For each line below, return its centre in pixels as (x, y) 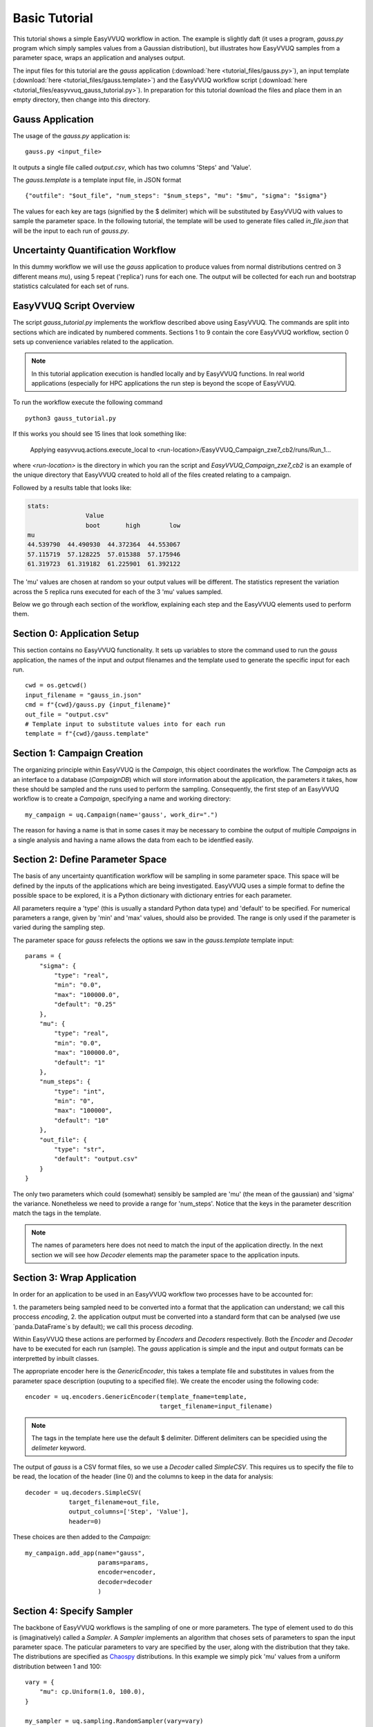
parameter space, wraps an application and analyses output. (99, 58)
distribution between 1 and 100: (57, 1666)
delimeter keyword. (59, 1448)
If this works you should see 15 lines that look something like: (99, 434)
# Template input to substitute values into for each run (125, 724)
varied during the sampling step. (59, 927)
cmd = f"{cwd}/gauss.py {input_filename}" (98, 705)
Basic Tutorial (53, 18)
